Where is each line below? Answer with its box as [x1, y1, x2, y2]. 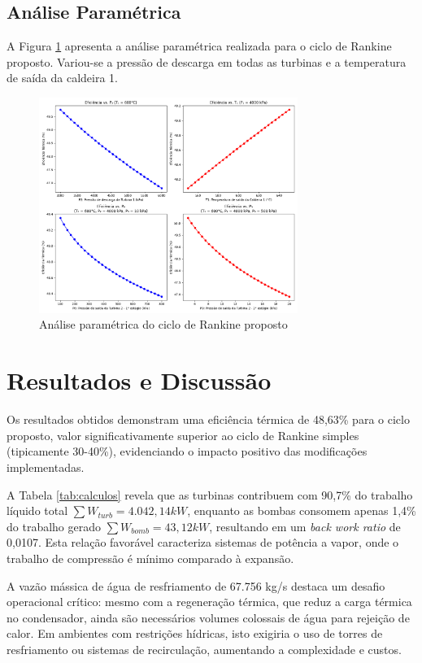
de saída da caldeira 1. [7, 69, 119, 86]
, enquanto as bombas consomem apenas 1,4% [187, 502, 416, 519]
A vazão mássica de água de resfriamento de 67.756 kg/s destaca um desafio [7, 577, 385, 594]
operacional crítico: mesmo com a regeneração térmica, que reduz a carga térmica [7, 593, 412, 610]
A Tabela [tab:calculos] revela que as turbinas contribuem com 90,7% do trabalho [7, 486, 413, 503]
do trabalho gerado [7, 517, 101, 534]
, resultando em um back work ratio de [209, 517, 401, 534]
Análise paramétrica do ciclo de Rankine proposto [39, 316, 288, 333]
